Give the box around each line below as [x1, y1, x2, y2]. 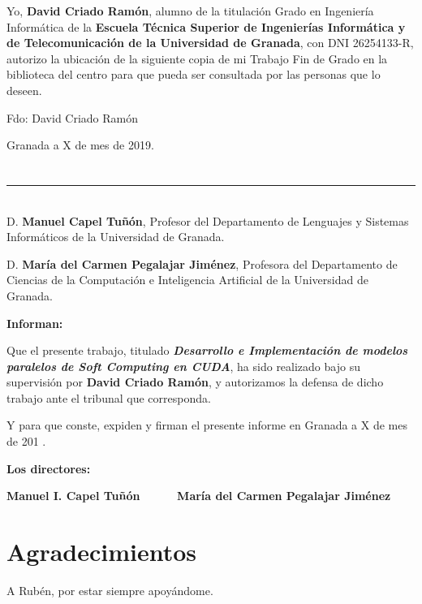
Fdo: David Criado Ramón [6, 109, 139, 126]
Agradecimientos [6, 535, 197, 568]
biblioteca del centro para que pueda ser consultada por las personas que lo [6, 66, 381, 83]
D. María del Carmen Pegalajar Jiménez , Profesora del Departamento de [6, 255, 398, 272]
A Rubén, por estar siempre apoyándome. [6, 581, 213, 598]
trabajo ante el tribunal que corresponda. [6, 389, 211, 406]
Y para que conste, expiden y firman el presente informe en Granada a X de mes [6, 416, 407, 434]
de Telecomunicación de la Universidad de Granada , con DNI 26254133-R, [6, 34, 414, 51]
